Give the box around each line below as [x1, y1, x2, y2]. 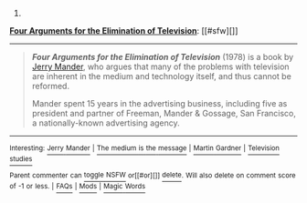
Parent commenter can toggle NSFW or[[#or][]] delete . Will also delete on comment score [9, 170, 296, 180]
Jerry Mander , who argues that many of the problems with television [31, 61, 290, 72]
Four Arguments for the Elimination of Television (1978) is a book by [31, 52, 294, 62]
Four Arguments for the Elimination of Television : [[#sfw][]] [9, 25, 238, 36]
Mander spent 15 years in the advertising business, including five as [31, 98, 288, 108]
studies [9, 155, 33, 164]
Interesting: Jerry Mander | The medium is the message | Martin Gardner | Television [9, 144, 281, 153]
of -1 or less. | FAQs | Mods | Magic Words [9, 182, 146, 191]
